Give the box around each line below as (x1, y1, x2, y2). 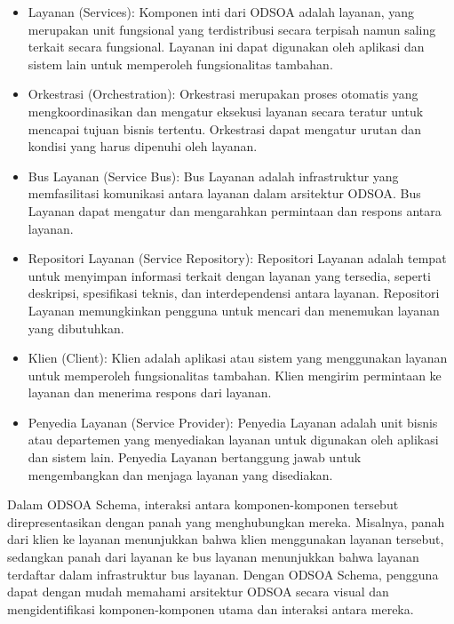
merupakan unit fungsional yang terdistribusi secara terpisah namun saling (28, 20, 436, 38)
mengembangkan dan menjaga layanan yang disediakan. (28, 465, 333, 484)
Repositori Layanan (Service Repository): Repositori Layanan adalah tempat (28, 249, 447, 268)
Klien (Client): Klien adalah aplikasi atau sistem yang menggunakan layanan (28, 348, 448, 367)
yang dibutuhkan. (28, 318, 124, 337)
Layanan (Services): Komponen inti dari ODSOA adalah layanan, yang (28, 3, 415, 20)
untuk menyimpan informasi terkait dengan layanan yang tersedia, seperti (28, 266, 431, 284)
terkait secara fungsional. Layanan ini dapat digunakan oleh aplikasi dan (28, 37, 425, 56)
